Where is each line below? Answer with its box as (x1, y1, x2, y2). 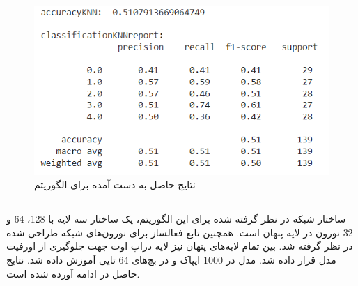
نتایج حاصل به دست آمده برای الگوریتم (34, 177, 196, 192)
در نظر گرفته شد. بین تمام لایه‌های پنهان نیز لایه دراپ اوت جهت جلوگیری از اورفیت (6, 239, 353, 253)
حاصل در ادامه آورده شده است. (6, 266, 140, 280)
